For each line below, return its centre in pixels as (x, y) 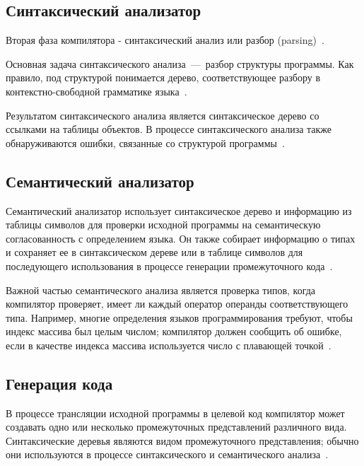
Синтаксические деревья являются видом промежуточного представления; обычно (182, 440)
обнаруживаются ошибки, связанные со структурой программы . (145, 142)
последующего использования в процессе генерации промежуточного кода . (169, 266)
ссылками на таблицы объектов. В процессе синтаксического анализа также (169, 129)
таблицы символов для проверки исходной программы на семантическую (163, 225)
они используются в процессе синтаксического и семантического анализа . (167, 454)
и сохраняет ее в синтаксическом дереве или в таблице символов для (154, 252)
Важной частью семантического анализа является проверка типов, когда (161, 290)
